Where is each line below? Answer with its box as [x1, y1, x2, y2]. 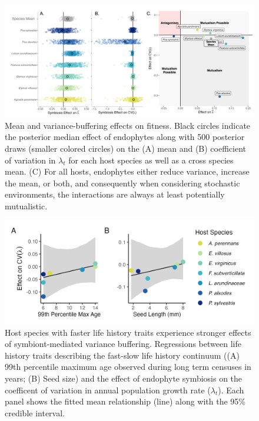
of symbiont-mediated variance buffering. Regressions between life [5, 338, 241, 350]
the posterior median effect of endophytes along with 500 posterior [5, 131, 245, 143]
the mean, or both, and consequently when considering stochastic [5, 176, 240, 189]
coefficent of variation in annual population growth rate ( [5, 383, 211, 396]
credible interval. [5, 406, 65, 419]
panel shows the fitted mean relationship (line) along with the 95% [5, 395, 245, 407]
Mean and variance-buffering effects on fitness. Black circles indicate [5, 119, 251, 131]
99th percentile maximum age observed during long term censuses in [5, 360, 251, 373]
